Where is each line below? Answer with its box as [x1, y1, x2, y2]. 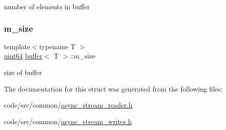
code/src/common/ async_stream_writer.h [4, 116, 132, 126]
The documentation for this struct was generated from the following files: [4, 83, 223, 93]
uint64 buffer [4, 51, 42, 61]
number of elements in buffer [4, 1, 90, 11]
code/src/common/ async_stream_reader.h [4, 100, 133, 110]
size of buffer [4, 67, 42, 77]
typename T [39, 41, 76, 51]
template [4, 41, 30, 51]
